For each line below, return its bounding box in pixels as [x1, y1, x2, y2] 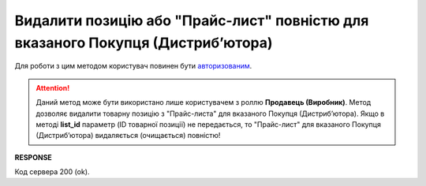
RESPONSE [14, 152, 53, 162]
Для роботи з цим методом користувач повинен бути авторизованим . [14, 61, 252, 71]
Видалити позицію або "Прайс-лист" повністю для [14, 12, 369, 29]
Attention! [35, 83, 70, 92]
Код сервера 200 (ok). [14, 167, 90, 177]
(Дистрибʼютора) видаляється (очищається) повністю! [35, 131, 221, 140]
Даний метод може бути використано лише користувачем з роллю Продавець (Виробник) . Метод [35, 98, 372, 107]
